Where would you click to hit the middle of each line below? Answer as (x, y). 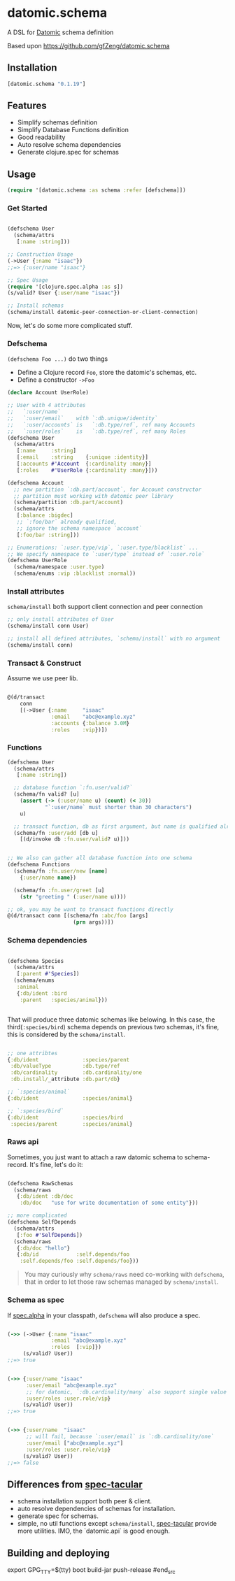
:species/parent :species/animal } (71, 1124)
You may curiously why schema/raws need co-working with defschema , (124, 1275)
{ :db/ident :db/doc (45, 1196)
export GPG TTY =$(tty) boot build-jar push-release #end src (92, 1571)
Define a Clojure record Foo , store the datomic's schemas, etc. (107, 373)
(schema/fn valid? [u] (47, 794)
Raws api (23, 1142)
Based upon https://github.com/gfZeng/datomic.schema (88, 45)
